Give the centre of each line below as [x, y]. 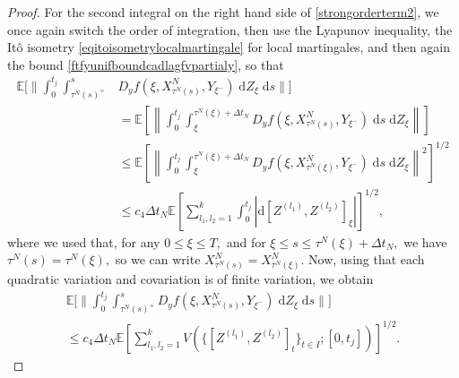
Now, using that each [367, 259]
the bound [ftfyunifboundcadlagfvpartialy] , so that [146, 64]
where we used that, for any [84, 241]
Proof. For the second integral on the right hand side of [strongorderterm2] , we [223, 12]
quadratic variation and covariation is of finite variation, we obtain [191, 279]
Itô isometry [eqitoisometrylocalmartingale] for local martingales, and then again [229, 47]
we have [425, 241]
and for [246, 241]
